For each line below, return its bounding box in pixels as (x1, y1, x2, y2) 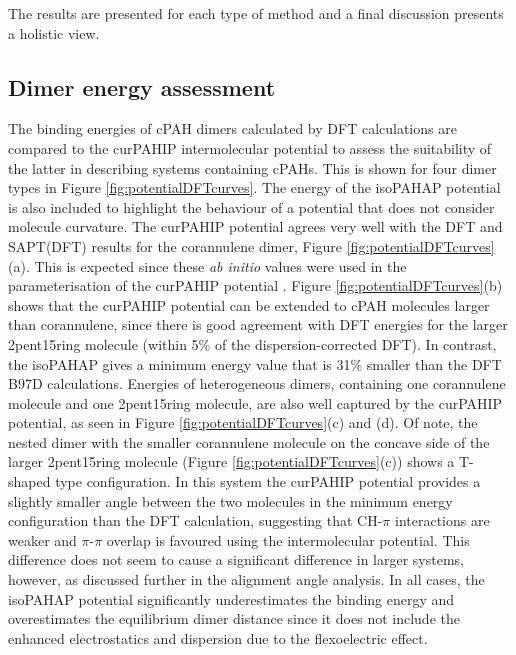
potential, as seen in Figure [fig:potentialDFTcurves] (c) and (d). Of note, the (8, 412, 478, 433)
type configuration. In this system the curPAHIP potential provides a (55, 471, 481, 492)
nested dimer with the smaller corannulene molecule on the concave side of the (8, 431, 490, 452)
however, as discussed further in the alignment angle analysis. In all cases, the (8, 569, 485, 590)
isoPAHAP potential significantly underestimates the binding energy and (8, 588, 455, 609)
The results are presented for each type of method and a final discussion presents (8, 3, 504, 23)
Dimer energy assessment (8, 71, 276, 102)
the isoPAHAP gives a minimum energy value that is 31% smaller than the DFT (8, 353, 502, 374)
